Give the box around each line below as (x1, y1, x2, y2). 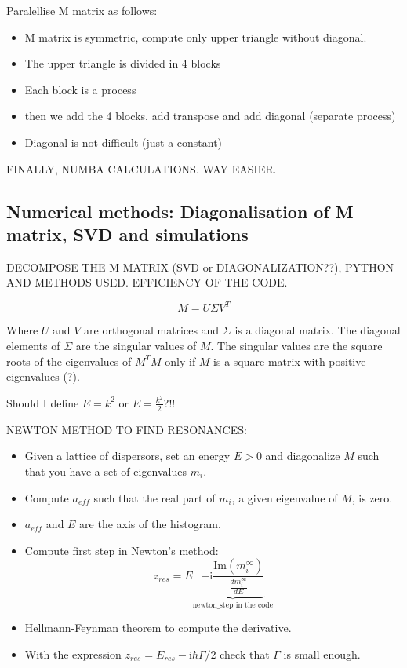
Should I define (6, 394, 79, 411)
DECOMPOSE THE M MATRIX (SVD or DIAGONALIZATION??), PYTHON (6, 258, 394, 275)
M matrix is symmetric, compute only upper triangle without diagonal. (24, 28, 367, 45)
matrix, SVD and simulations (6, 221, 249, 246)
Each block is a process (24, 81, 136, 97)
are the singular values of (75, 338, 197, 354)
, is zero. (351, 489, 393, 506)
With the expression (24, 645, 122, 662)
